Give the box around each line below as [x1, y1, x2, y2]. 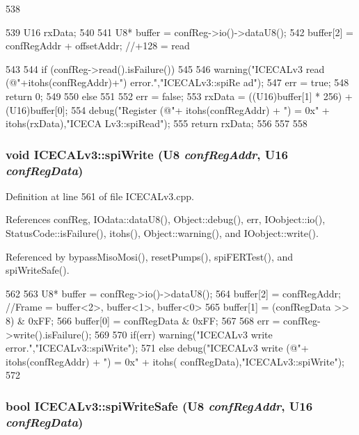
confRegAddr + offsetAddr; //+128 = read [6, 38, 190, 53]
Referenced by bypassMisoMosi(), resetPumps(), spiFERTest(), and [6, 249, 294, 263]
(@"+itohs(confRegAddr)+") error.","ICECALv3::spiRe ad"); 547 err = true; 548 [6, 75, 349, 90]
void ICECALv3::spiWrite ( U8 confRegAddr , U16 [6, 145, 289, 163]
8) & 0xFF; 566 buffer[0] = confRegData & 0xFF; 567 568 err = [6, 313, 280, 328]
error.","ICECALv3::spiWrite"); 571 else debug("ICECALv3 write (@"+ [6, 340, 309, 355]
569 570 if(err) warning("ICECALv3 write [94, 327, 273, 341]
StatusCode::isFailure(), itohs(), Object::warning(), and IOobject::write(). [6, 226, 319, 240]
